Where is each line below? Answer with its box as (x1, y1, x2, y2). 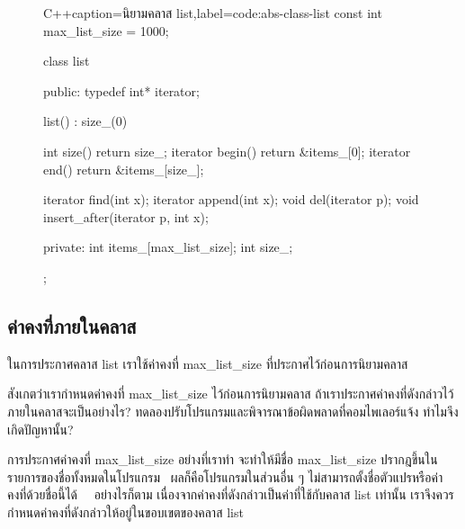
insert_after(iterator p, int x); (43, 207, 209, 226)
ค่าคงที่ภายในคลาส (7, 311, 137, 339)
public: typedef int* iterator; (43, 81, 200, 100)
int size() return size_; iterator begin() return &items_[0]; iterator (43, 141, 411, 160)
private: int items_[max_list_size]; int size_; (43, 238, 293, 256)
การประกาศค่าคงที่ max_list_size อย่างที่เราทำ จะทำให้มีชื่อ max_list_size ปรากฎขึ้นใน (7, 450, 438, 469)
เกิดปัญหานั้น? (7, 419, 74, 438)
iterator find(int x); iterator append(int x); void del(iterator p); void (43, 190, 419, 209)
